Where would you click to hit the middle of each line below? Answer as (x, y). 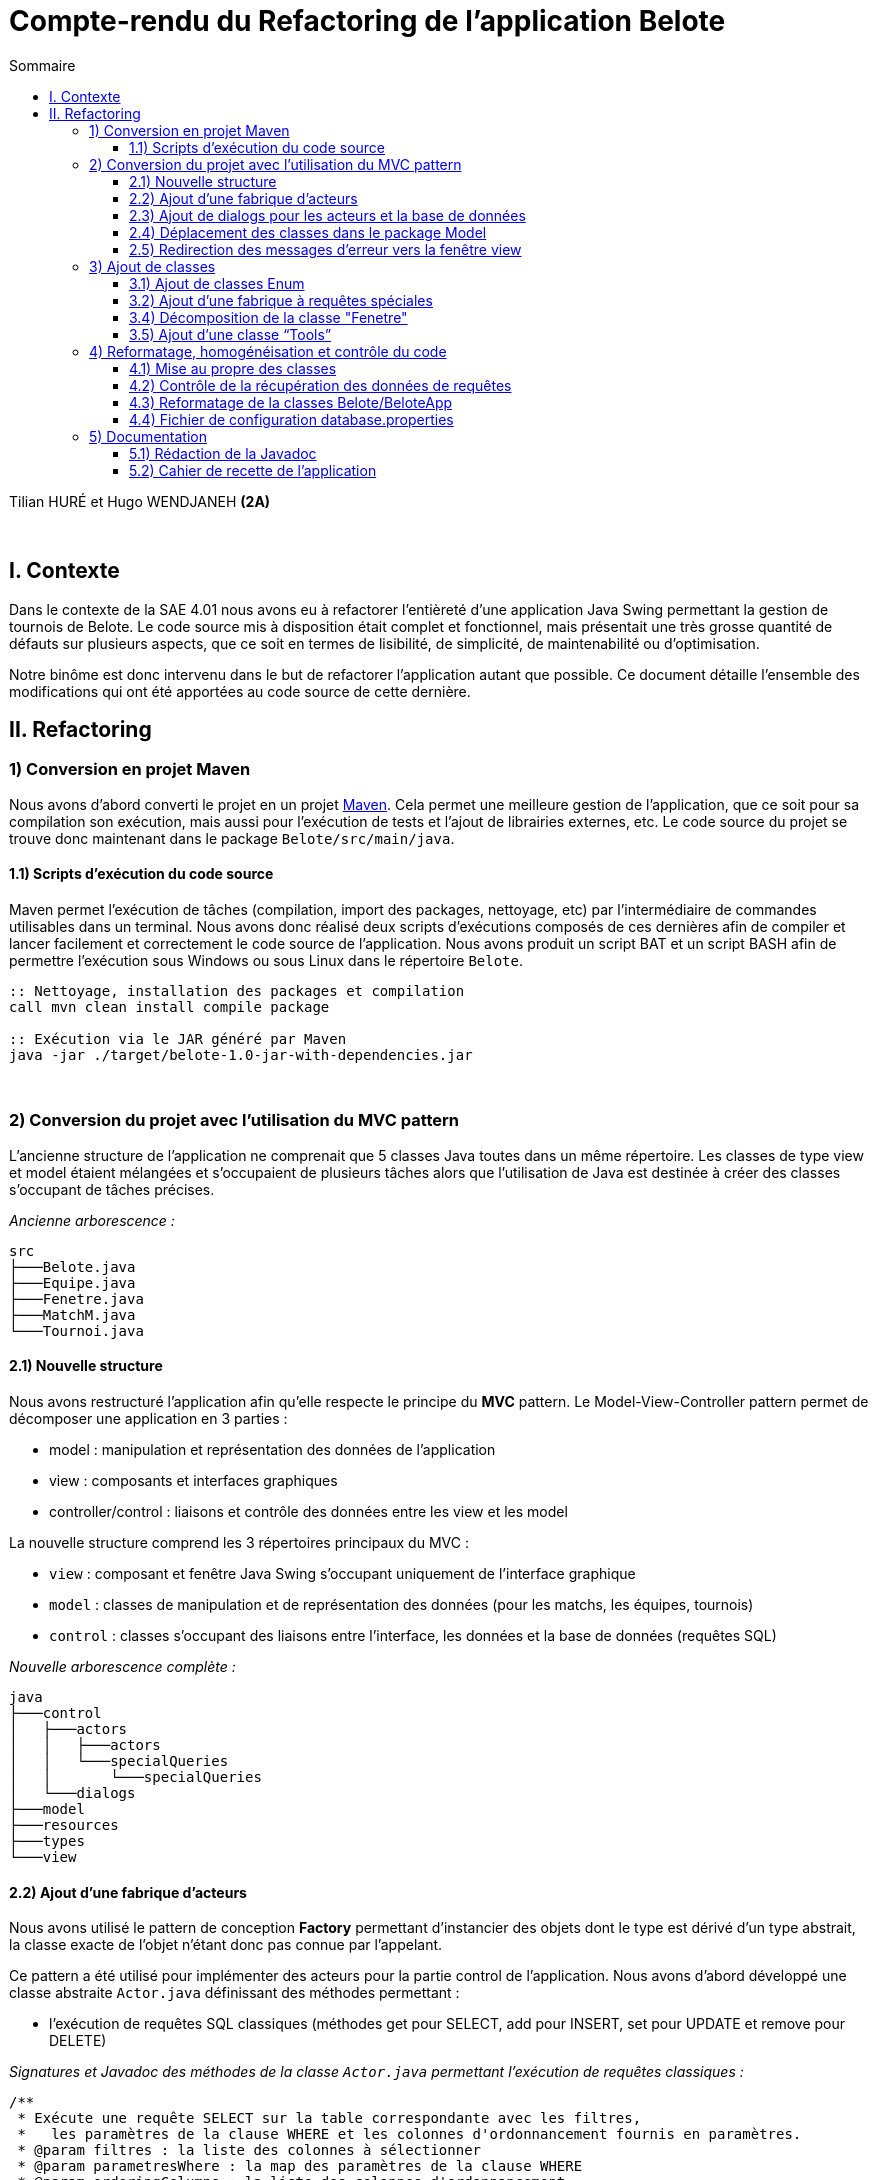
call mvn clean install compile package (169, 1007)
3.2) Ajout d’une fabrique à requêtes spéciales (281, 300)
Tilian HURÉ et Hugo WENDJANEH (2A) (140, 501)
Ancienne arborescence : (92, 1220)
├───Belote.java (72, 1266)
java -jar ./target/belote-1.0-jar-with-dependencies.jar (241, 1055)
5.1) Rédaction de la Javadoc (223, 453)
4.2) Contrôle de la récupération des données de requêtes (320, 385)
